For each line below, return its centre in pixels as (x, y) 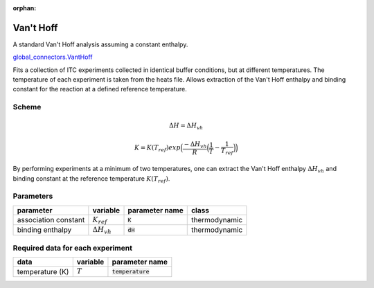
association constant (51, 220)
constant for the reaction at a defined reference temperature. (100, 89)
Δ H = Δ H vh (186, 127)
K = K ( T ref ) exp (157, 148)
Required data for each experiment (73, 248)
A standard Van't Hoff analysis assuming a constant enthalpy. (100, 44)
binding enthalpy (44, 230)
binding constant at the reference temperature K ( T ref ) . (91, 179)
